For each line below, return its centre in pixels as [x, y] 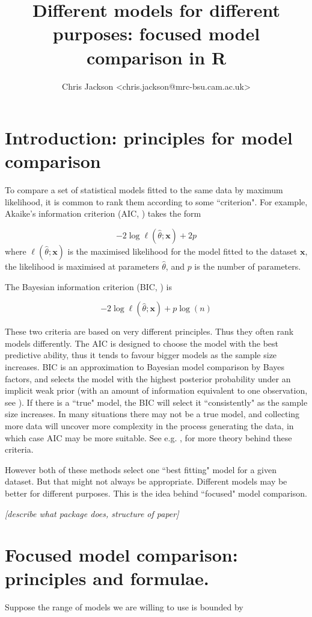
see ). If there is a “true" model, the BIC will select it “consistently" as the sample [156, 402]
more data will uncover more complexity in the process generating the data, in [149, 425]
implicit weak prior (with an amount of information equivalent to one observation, [156, 390]
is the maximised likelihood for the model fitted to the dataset [182, 251]
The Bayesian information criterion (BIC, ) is [88, 286]
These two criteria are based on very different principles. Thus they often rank [149, 331]
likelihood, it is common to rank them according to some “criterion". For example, [156, 201]
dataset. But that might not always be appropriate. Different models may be [146, 481]
